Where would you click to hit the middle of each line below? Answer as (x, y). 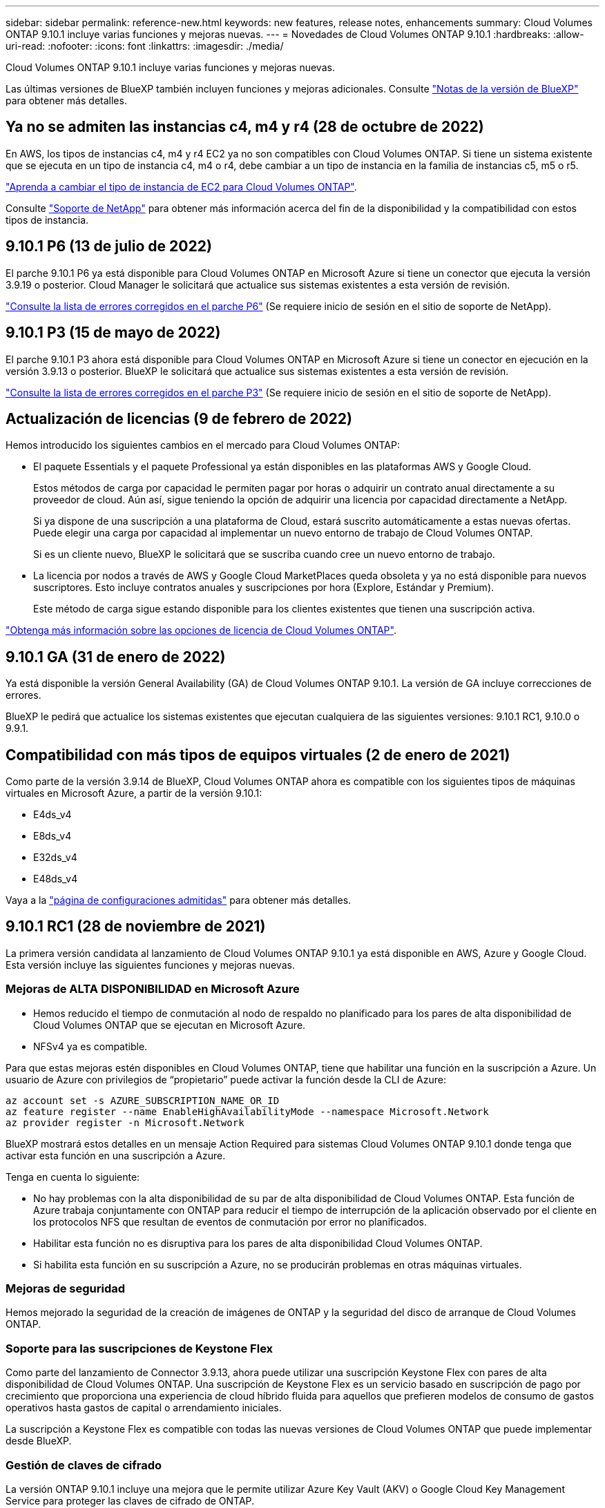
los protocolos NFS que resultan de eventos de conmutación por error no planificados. (230, 1221)
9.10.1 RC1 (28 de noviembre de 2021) (136, 927)
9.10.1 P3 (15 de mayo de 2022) (113, 333)
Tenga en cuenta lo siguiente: (73, 1177)
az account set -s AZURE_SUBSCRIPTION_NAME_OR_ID (143, 1100)
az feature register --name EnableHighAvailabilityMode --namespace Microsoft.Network (247, 1111)
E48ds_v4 (56, 879)
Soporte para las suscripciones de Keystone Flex (140, 1348)
